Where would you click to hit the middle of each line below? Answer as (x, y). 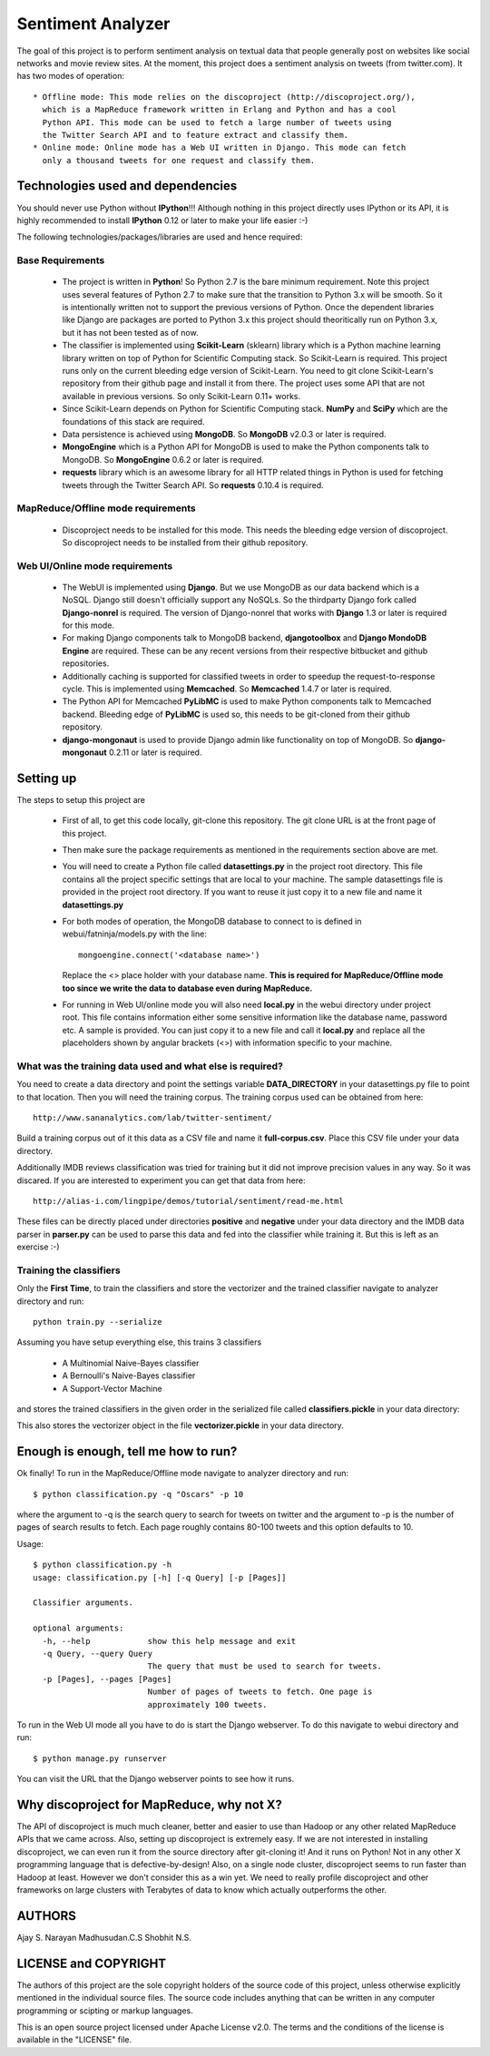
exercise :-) (38, 1247)
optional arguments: (78, 1628)
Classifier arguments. (83, 1603)
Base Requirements (61, 260)
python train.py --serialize (98, 1322)
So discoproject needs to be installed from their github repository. (185, 542)
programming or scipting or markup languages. (105, 2011)
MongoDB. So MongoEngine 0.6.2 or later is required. (163, 459)
